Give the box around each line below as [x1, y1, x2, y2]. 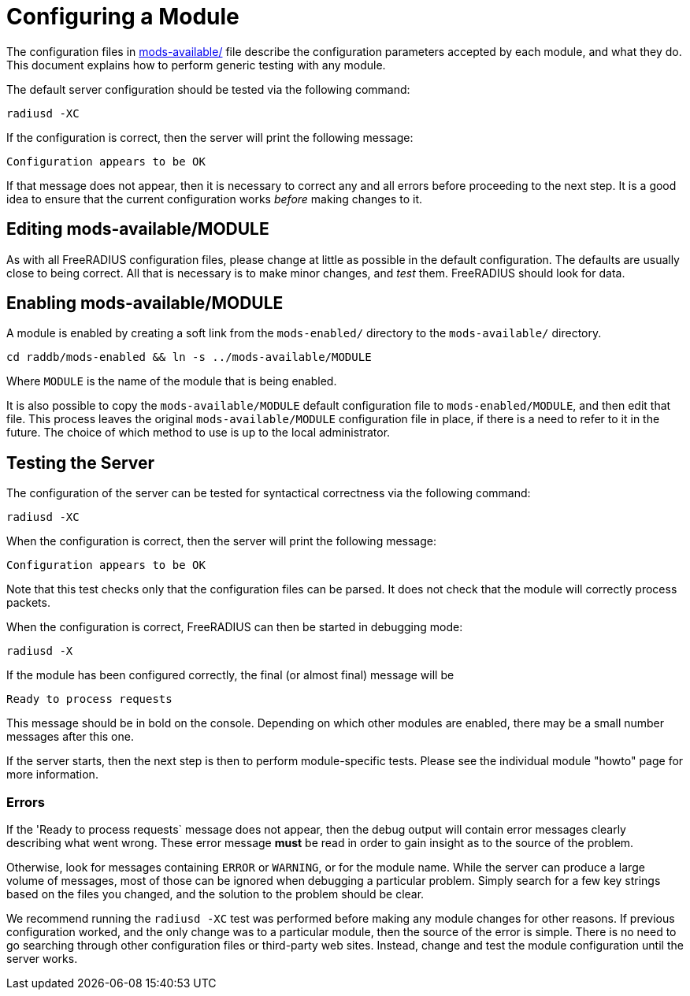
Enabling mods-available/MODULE [6, 293, 284, 314]
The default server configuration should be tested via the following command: [6, 82, 410, 96]
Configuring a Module [6, 3, 239, 30]
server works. [6, 952, 78, 966]
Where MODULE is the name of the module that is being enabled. [6, 374, 337, 388]
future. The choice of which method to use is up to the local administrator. [6, 426, 391, 440]
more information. [6, 767, 98, 782]
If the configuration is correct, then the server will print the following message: [6, 130, 414, 144]
